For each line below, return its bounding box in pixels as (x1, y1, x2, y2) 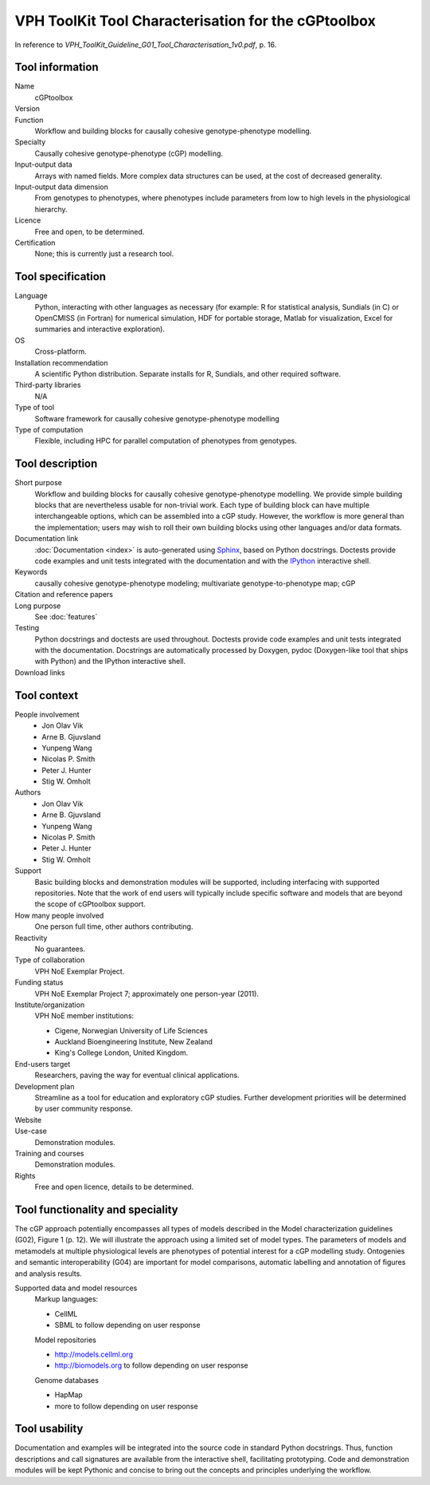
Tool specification (14, 270, 107, 283)
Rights (14, 1171, 36, 1180)
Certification (14, 238, 56, 247)
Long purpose (14, 601, 61, 610)
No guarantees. (34, 944, 86, 954)
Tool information (14, 61, 99, 74)
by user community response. (34, 1104, 133, 1113)
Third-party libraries (14, 380, 81, 390)
